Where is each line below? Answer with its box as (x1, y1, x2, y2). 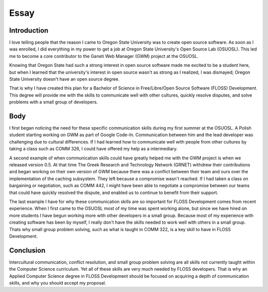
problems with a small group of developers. (9, 99, 98, 105)
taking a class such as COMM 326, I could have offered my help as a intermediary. (9, 146, 178, 152)
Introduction (9, 26, 49, 35)
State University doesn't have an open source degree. (9, 76, 120, 82)
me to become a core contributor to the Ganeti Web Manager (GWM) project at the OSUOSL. (9, 53, 199, 59)
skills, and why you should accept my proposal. (9, 280, 106, 286)
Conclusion (9, 246, 46, 254)
